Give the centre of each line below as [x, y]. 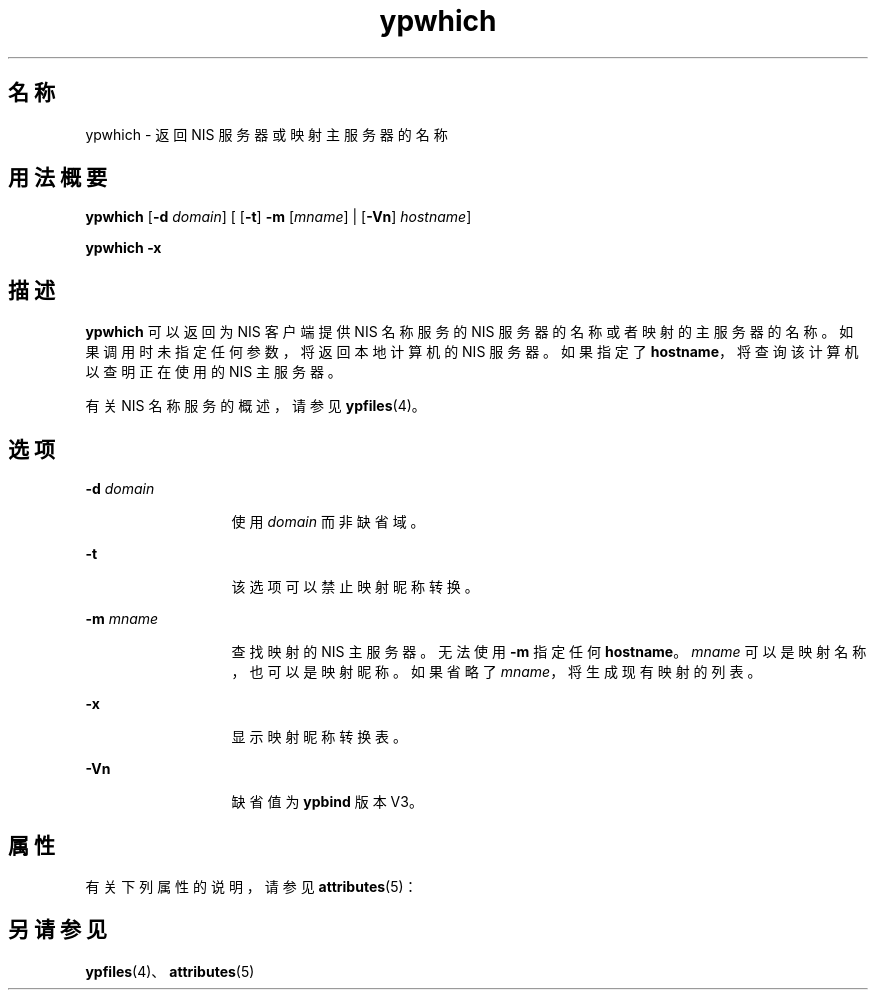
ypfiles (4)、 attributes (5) [170, 971]
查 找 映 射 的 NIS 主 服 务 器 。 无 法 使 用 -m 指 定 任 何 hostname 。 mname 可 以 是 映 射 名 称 [549, 652]
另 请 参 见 [57, 930]
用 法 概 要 [57, 178]
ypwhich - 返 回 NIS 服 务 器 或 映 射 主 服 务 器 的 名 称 [266, 134]
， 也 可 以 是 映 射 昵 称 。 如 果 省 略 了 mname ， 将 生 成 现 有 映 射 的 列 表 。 [496, 672]
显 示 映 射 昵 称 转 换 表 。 [319, 737]
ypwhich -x [123, 248]
